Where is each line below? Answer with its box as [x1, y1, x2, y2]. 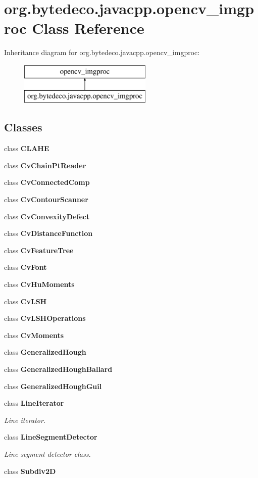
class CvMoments [4, 329, 64, 340]
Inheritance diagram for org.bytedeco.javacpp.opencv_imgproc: [4, 47, 200, 58]
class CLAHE [4, 143, 49, 154]
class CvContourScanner [4, 194, 88, 205]
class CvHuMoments [4, 279, 75, 290]
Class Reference [32, 18, 144, 38]
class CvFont [4, 262, 47, 272]
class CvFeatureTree [4, 245, 74, 255]
